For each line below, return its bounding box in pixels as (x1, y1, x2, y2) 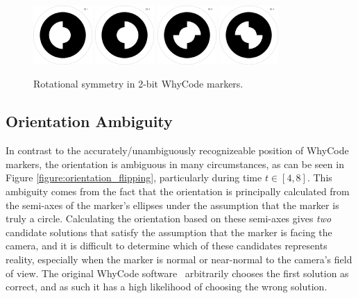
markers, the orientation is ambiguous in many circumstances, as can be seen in (6, 156, 344, 171)
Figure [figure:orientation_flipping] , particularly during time (6, 170, 262, 185)
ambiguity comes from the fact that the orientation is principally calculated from (6, 183, 350, 198)
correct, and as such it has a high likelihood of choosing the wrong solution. (6, 279, 327, 294)
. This (307, 170, 332, 185)
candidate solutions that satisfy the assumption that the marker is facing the (6, 224, 332, 239)
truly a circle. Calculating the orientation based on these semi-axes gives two (6, 211, 332, 226)
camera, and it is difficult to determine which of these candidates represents (6, 238, 327, 253)
